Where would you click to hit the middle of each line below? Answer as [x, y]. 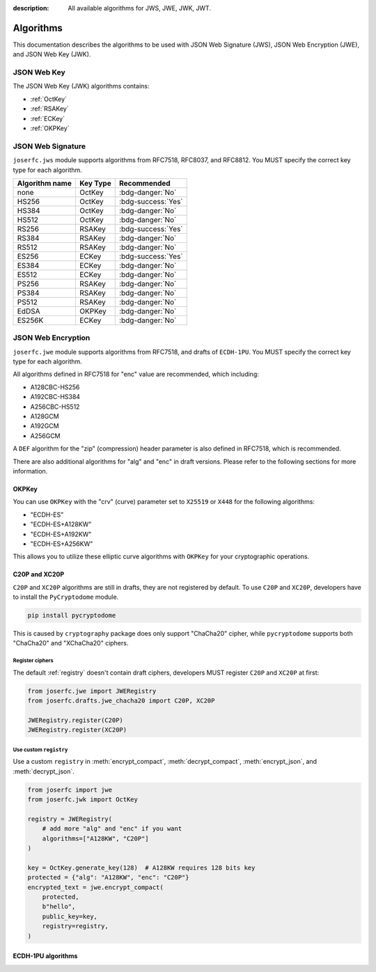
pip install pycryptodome [72, 616]
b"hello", [59, 907]
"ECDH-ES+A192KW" [61, 534]
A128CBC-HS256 [55, 387]
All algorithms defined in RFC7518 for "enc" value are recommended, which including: [136, 374]
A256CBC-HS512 [55, 407]
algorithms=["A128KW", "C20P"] [95, 838]
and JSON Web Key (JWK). [52, 54]
